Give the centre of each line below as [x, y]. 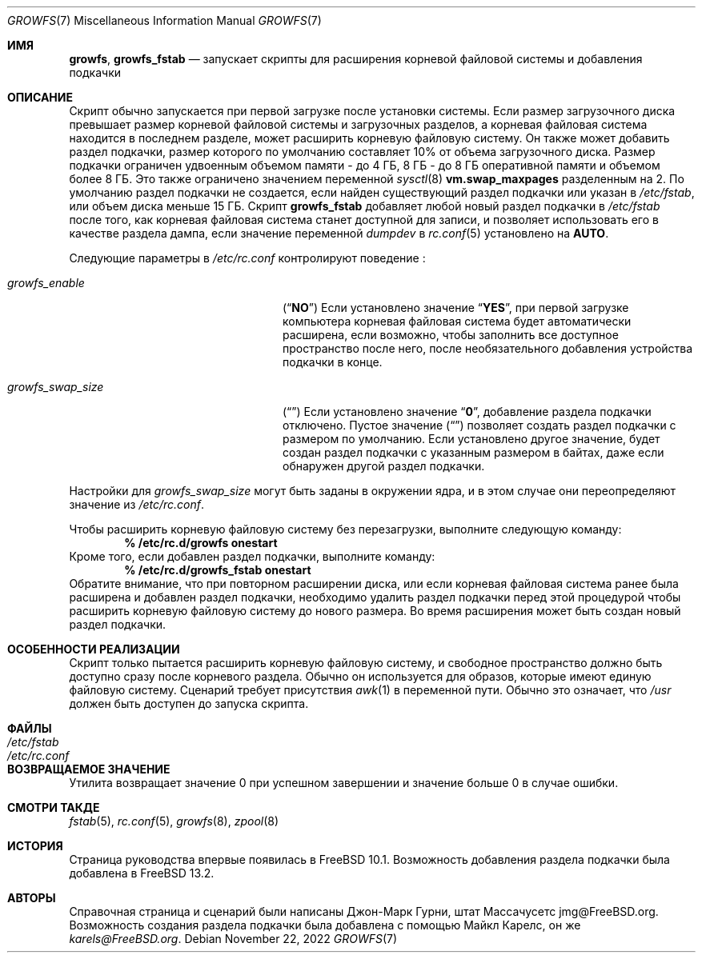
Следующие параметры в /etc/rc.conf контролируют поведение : [247, 258]
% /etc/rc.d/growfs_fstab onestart [218, 570]
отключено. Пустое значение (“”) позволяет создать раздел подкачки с [479, 425]
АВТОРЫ [32, 898]
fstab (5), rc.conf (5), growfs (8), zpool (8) [174, 821]
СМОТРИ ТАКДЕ [54, 807]
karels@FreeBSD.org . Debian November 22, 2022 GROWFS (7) [233, 939]
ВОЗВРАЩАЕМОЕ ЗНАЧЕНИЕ [89, 769]
